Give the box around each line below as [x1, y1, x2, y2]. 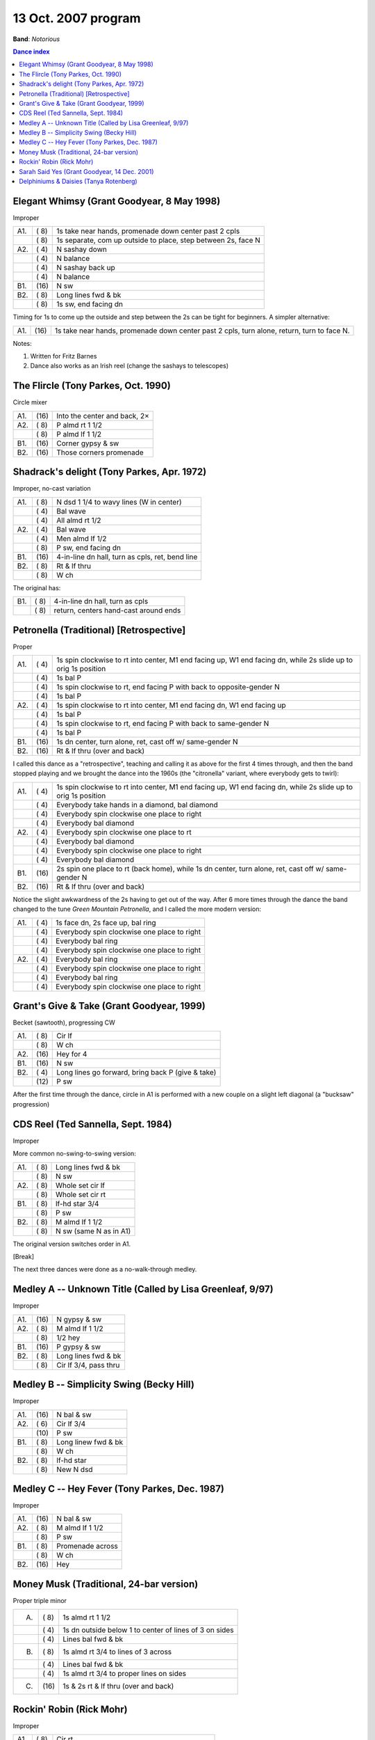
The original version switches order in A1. [12, 1240, 131, 1248]
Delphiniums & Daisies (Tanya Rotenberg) [19, 177, 138, 186]
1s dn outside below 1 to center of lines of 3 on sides [62, 1625, 234, 1635]
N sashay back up [56, 263, 115, 273]
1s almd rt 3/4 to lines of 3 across [62, 1647, 172, 1656]
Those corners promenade [56, 448, 144, 457]
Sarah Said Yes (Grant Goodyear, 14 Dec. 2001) [19, 167, 154, 175]
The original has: [12, 583, 61, 592]
